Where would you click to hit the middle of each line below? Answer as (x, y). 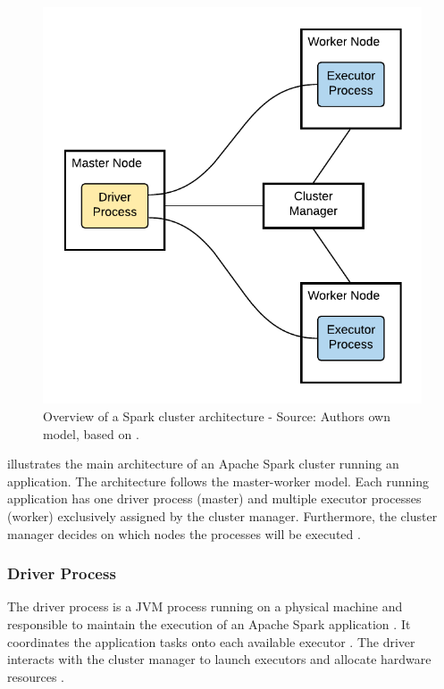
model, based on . (91, 433)
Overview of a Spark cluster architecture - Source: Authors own (217, 416)
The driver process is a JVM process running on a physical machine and (205, 606)
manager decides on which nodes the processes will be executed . (184, 533)
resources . (36, 676)
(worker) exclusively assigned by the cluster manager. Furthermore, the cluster (222, 516)
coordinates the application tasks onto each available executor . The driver (211, 641)
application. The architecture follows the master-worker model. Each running (218, 481)
